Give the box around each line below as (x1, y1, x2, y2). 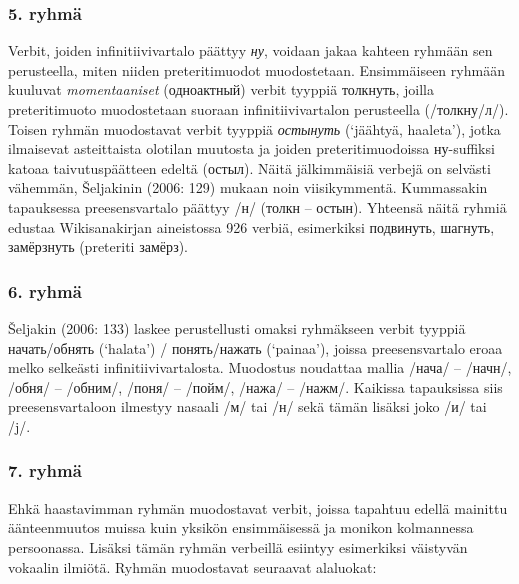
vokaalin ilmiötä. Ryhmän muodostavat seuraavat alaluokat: (8, 556, 377, 577)
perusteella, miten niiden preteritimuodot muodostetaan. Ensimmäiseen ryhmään (8, 59, 505, 80)
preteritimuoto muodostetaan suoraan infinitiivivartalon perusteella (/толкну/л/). (8, 99, 509, 119)
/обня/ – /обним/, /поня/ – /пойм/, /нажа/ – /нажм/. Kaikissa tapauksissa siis (8, 376, 503, 397)
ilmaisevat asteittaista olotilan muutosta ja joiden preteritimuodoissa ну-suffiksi (8, 138, 495, 159)
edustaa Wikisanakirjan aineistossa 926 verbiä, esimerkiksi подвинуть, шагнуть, (8, 216, 495, 237)
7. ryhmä (8, 458, 82, 483)
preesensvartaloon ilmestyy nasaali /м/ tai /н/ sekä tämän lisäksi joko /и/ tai (8, 396, 487, 417)
